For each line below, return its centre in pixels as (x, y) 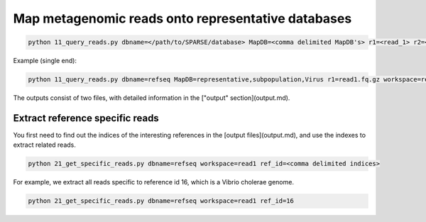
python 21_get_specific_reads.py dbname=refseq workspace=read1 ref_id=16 (161, 201)
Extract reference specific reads (86, 118)
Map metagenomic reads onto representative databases (182, 18)
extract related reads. (44, 145)
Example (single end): (45, 61)
